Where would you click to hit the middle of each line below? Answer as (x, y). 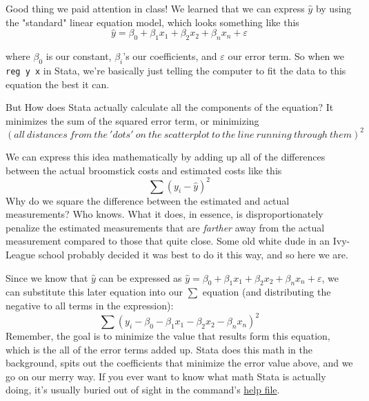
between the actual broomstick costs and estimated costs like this (144, 170)
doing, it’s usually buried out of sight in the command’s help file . (143, 390)
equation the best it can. (58, 84)
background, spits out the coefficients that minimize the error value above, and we (179, 363)
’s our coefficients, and (170, 56)
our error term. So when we (286, 56)
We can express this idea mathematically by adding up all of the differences (166, 156)
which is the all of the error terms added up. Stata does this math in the (159, 349)
